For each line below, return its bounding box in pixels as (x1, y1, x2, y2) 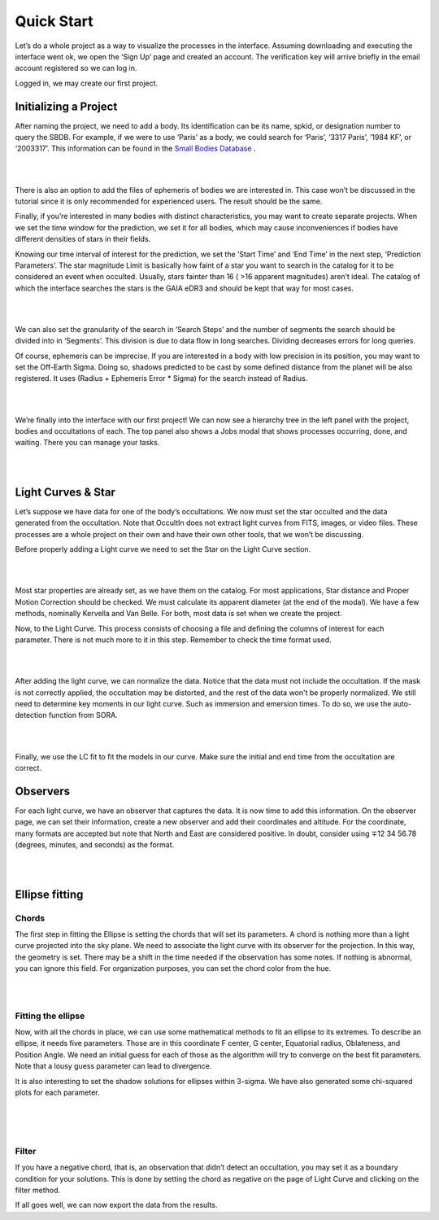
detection (15, 711, 47, 720)
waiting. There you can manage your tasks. (15, 438, 160, 448)
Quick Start (15, 12, 93, 30)
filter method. (15, 1185, 61, 1196)
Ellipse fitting (15, 887, 84, 901)
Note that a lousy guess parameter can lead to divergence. (15, 1061, 212, 1071)
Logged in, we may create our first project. (15, 78, 159, 88)
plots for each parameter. (15, 1087, 101, 1097)
